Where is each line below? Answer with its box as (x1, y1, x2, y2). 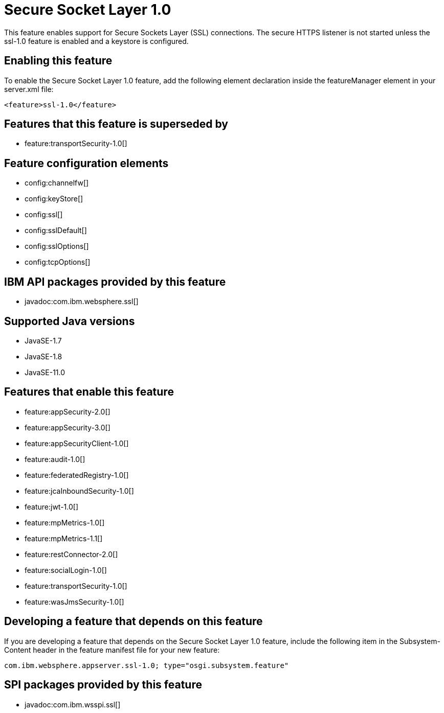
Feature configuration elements (4, 156, 169, 170)
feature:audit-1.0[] (25, 454, 85, 464)
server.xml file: (4, 84, 54, 94)
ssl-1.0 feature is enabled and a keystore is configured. (4, 36, 189, 45)
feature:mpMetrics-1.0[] (25, 518, 105, 527)
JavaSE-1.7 (25, 336, 62, 345)
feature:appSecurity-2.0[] (25, 407, 110, 416)
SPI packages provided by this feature (4, 678, 202, 692)
